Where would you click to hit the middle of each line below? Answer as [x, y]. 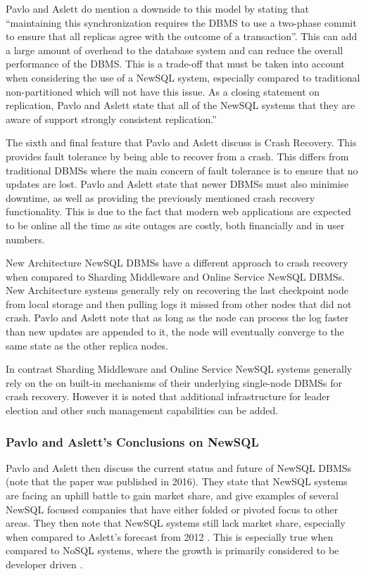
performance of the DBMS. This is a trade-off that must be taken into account [175, 64]
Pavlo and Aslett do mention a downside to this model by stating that [158, 8]
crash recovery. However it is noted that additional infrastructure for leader [168, 396]
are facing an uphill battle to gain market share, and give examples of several [172, 495]
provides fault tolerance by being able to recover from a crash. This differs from [177, 156]
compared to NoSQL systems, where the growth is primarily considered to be [172, 550]
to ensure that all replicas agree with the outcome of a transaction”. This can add [182, 36]
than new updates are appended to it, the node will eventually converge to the [175, 332]
